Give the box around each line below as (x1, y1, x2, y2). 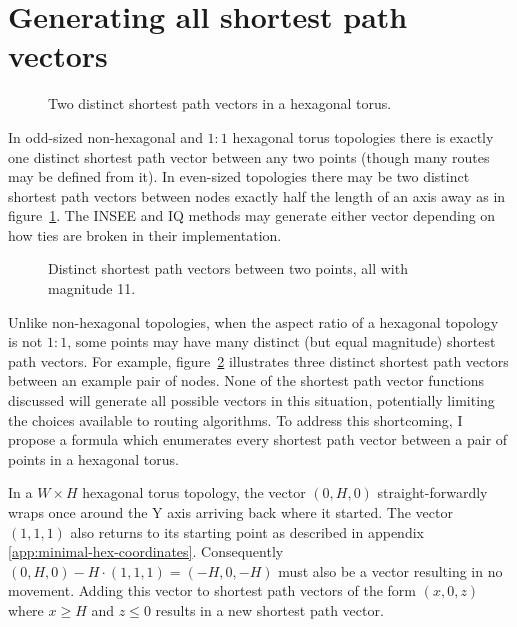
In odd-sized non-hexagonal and (8, 126, 203, 147)
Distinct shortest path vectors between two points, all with (48, 258, 408, 279)
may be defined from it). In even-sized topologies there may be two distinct (8, 166, 470, 187)
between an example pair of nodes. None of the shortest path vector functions (8, 370, 485, 391)
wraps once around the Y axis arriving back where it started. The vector (8, 502, 453, 522)
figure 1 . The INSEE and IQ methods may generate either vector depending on (8, 205, 496, 226)
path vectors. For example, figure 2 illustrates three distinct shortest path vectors (8, 350, 509, 371)
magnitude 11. (48, 278, 136, 299)
